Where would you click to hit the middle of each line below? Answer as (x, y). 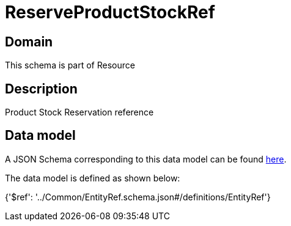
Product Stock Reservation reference (79, 112)
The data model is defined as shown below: (93, 178)
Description (41, 89)
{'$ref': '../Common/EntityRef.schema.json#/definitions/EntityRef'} (138, 197)
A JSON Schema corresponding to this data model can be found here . (146, 159)
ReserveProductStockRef (110, 12)
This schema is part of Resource (70, 65)
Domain (29, 42)
